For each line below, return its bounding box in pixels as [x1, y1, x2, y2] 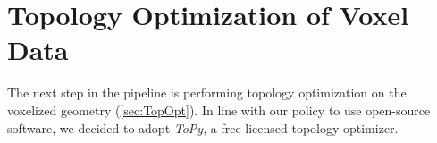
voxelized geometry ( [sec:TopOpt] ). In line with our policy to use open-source [7, 100, 431, 119]
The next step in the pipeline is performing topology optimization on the [7, 83, 407, 102]
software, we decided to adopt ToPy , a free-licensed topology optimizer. [7, 118, 399, 137]
